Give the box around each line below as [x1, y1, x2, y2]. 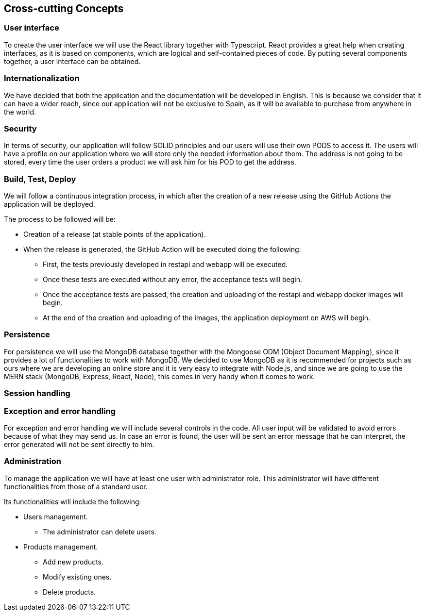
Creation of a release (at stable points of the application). [23, 230, 206, 239]
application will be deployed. [4, 200, 95, 209]
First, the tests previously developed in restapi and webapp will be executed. [43, 260, 288, 269]
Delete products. [43, 587, 96, 596]
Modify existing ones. [43, 572, 112, 581]
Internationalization [4, 73, 80, 83]
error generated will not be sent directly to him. [4, 440, 154, 449]
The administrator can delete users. [43, 527, 156, 536]
